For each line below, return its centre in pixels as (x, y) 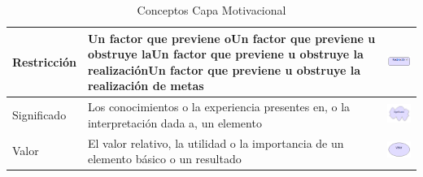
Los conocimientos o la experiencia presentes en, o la (219, 107)
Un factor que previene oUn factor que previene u (231, 38)
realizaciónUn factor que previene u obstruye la (224, 69)
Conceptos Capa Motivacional (211, 10)
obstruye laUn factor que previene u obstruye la (225, 54)
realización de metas (146, 86)
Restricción (44, 61)
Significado (39, 115)
